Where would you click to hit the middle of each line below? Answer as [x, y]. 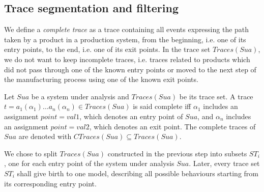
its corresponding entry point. [50, 183]
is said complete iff [162, 106]
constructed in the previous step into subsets [177, 153]
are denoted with [45, 136]
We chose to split [31, 153]
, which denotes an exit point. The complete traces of [172, 126]
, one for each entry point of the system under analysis [89, 163]
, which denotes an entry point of [131, 116]
